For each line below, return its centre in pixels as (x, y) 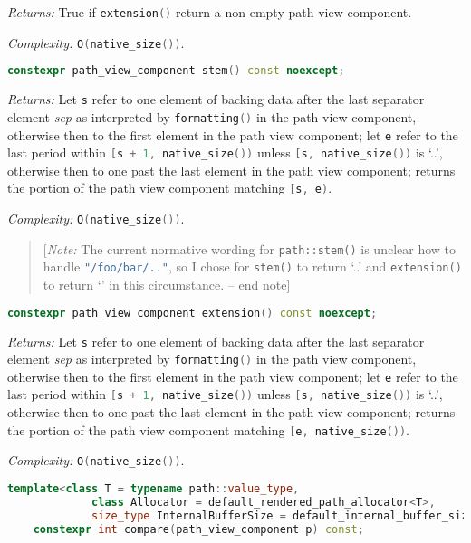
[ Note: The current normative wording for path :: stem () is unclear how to (250, 248)
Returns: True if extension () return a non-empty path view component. (210, 12)
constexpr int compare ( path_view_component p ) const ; (198, 529)
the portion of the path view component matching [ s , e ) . (170, 188)
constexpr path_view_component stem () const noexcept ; (176, 71)
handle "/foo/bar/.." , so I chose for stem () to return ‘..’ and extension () (252, 267)
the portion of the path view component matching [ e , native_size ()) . (208, 429)
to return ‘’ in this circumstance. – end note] (167, 285)
